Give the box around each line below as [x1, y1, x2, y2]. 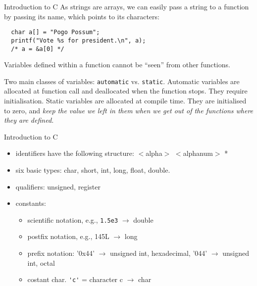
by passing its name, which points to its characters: [4, 11, 159, 21]
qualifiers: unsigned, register [15, 181, 101, 191]
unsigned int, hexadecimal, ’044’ [110, 248, 207, 258]
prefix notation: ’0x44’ [27, 248, 95, 258]
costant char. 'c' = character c [27, 274, 123, 285]
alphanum [183, 148, 213, 158]
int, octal [27, 257, 55, 268]
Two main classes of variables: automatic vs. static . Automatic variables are [4, 76, 240, 86]
